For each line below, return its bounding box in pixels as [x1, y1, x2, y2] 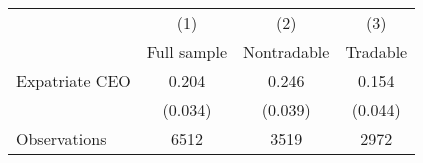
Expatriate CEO [16, 69, 131, 92]
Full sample [146, 40, 228, 63]
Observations [16, 127, 107, 150]
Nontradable [243, 40, 330, 63]
